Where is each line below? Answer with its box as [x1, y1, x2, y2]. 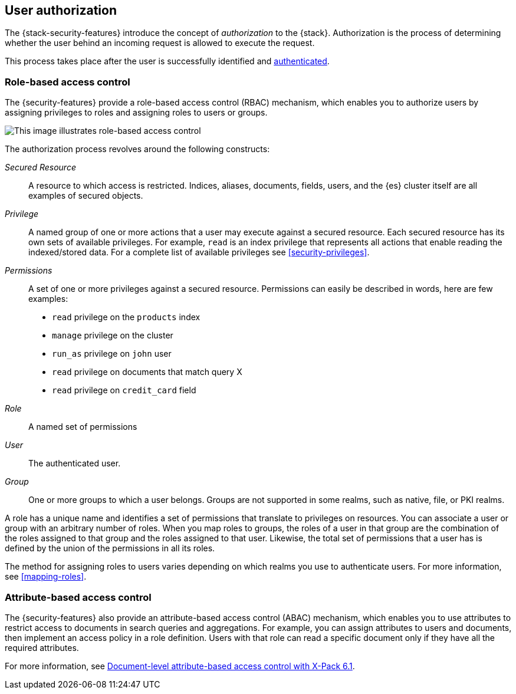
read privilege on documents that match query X [52, 367, 242, 377]
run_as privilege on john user [52, 348, 172, 359]
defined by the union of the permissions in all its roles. [5, 543, 215, 554]
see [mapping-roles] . [5, 571, 87, 582]
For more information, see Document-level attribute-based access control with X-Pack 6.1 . [5, 660, 355, 671]
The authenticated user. [28, 458, 121, 469]
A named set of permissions [28, 422, 137, 432]
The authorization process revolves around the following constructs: [5, 144, 270, 154]
